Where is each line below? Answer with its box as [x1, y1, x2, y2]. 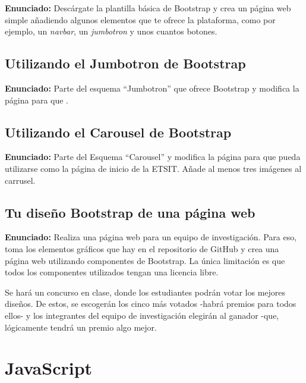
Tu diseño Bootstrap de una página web [5, 203, 255, 221]
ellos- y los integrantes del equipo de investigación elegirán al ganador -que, [5, 309, 279, 321]
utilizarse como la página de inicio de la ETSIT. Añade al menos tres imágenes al [5, 162, 302, 174]
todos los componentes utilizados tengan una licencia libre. [5, 266, 219, 278]
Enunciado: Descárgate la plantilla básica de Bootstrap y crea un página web [5, 2, 291, 14]
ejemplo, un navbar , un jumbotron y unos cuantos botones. [5, 25, 217, 37]
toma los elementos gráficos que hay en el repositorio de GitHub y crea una [5, 242, 279, 255]
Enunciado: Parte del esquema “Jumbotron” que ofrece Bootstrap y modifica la [5, 81, 299, 94]
